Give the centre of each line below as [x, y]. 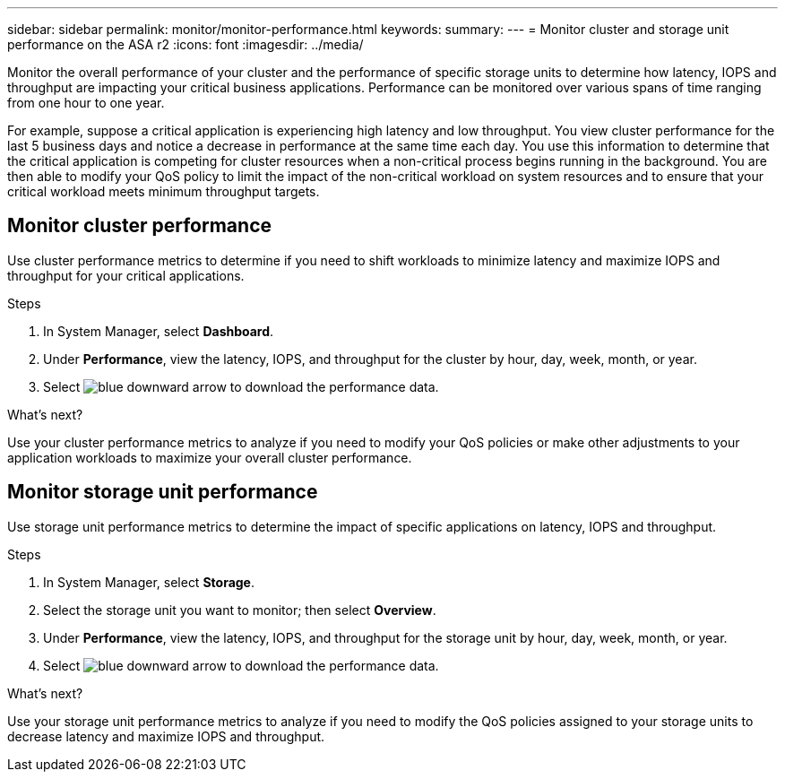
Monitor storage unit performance [163, 492]
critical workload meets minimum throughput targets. [164, 191]
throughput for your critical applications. [126, 275]
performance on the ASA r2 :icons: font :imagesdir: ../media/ [185, 44]
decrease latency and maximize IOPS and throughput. [166, 736]
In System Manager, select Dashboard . [159, 331]
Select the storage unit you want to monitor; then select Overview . [240, 610]
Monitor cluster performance [139, 226]
